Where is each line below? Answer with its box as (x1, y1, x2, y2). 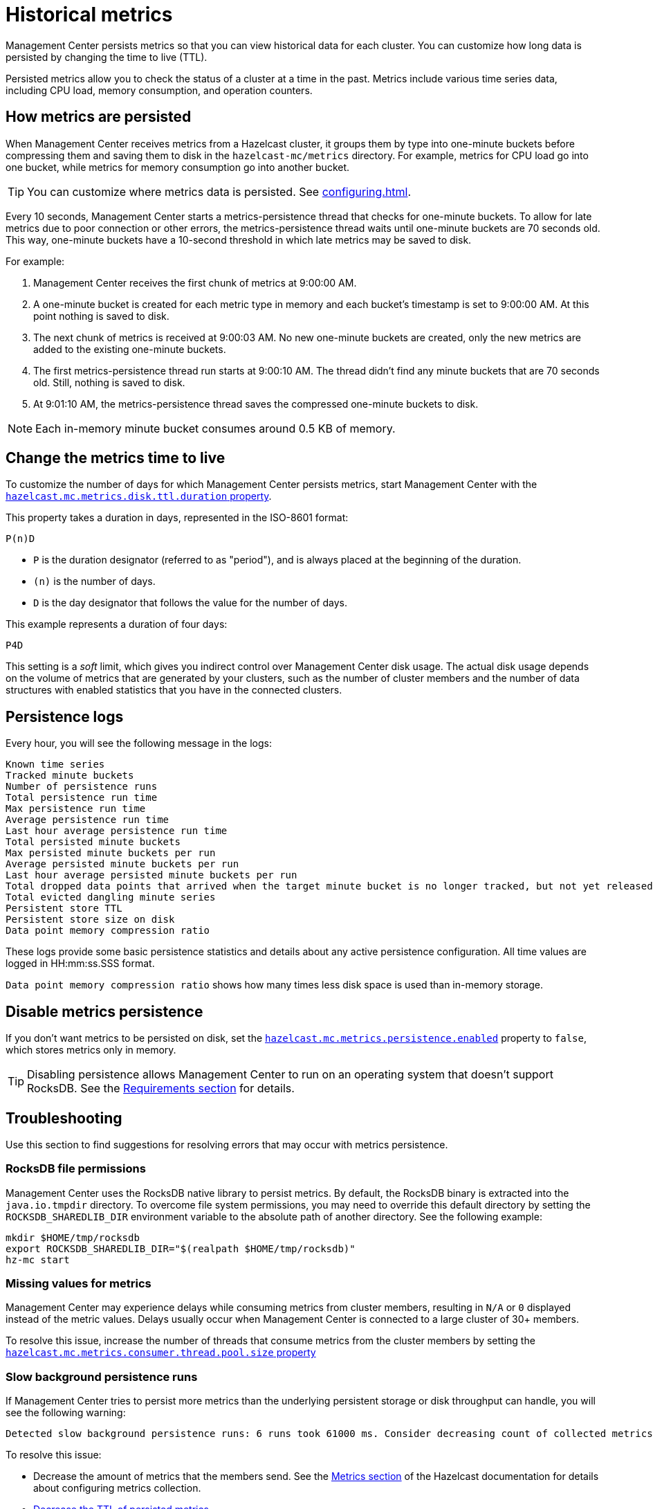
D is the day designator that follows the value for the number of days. (33, 597, 347, 609)
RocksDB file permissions (6, 1162, 146, 1176)
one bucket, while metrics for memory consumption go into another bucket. (6, 161, 350, 173)
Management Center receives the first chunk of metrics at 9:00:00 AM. (33, 276, 357, 289)
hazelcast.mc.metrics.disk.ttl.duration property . (6, 490, 272, 503)
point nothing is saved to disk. (33, 309, 169, 322)
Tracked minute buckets (6, 770, 134, 781)
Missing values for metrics (6, 1276, 151, 1291)
